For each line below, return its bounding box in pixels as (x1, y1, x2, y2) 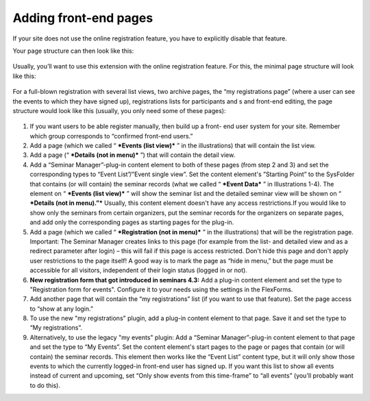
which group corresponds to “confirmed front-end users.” (29, 132, 193, 140)
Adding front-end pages (12, 10, 153, 25)
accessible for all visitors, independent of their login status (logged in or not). (29, 266, 248, 274)
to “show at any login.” (29, 304, 94, 313)
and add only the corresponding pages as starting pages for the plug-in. (29, 218, 234, 226)
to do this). (29, 381, 61, 389)
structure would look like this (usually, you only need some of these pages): (12, 106, 226, 114)
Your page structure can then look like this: (12, 47, 134, 55)
